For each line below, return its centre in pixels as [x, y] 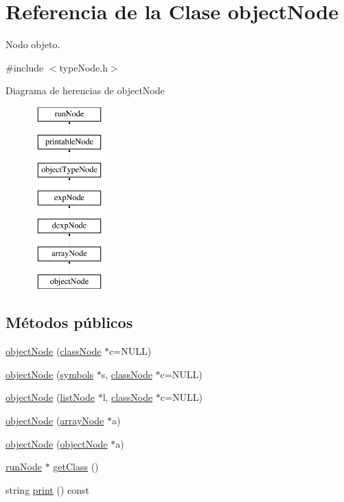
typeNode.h [83, 67]
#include [25, 67]
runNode [24, 467]
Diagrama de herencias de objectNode [85, 90]
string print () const [47, 489]
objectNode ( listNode [50, 397]
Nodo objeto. [33, 44]
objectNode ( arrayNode [55, 421]
